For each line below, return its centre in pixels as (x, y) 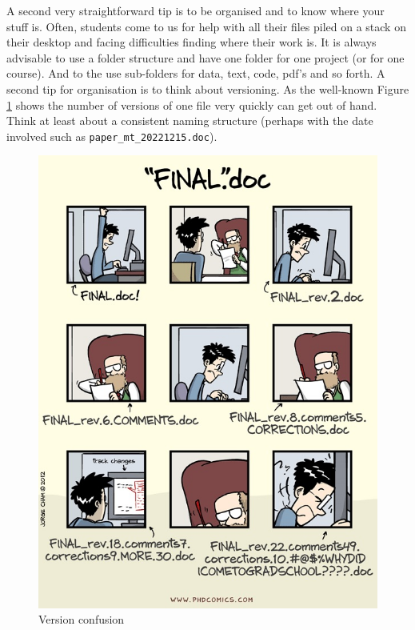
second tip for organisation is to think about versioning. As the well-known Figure (208, 88)
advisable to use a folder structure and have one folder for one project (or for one (206, 57)
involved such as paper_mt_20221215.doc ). (112, 136)
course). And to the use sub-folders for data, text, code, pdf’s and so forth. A (196, 73)
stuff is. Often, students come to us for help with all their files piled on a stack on (206, 26)
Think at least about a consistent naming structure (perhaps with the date (190, 120)
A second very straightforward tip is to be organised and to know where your (196, 10)
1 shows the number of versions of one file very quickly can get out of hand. (192, 104)
